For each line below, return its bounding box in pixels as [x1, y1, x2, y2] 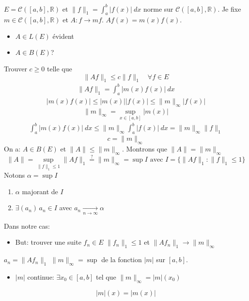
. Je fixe [218, 3, 241, 14]
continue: [27, 271, 54, 282]
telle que [47, 64, 72, 74]
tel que [96, 271, 116, 282]
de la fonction [101, 254, 142, 265]
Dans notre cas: [4, 220, 50, 231]
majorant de [22, 186, 58, 196]
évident [52, 31, 74, 41]
